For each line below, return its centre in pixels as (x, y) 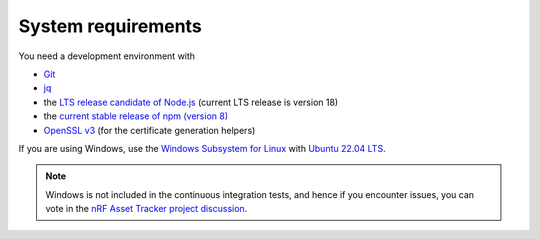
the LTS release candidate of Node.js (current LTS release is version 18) (191, 102)
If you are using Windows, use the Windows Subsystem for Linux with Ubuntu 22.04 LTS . (202, 148)
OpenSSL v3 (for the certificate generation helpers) (149, 130)
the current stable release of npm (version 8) (136, 116)
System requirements (110, 26)
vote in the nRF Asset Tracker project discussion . (146, 209)
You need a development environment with (106, 56)
